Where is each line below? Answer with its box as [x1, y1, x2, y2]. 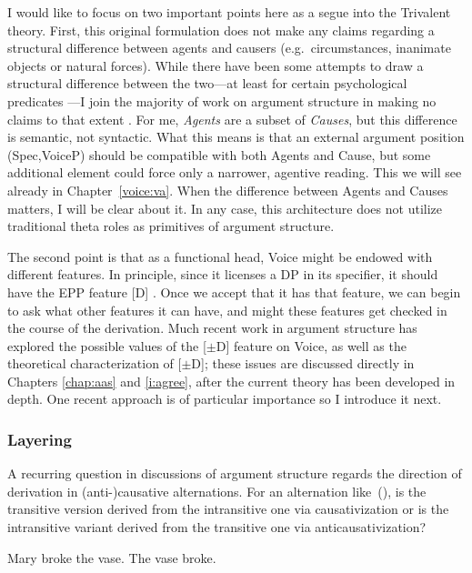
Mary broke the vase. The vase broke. [7, 548, 216, 567]
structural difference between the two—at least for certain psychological [7, 74, 407, 93]
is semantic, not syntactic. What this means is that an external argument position [7, 127, 465, 146]
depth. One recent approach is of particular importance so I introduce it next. [7, 389, 442, 408]
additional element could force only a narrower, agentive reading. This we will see [7, 163, 462, 182]
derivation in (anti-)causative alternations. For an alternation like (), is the [7, 481, 427, 500]
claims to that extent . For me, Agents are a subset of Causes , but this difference [7, 109, 457, 128]
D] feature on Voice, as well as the [216, 336, 407, 355]
